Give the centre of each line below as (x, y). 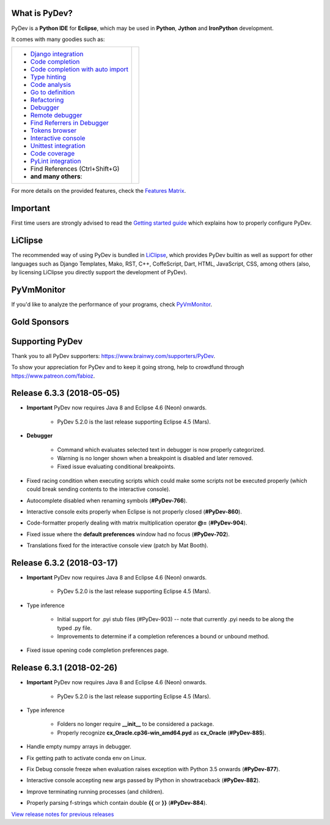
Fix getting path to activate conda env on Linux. (86, 758)
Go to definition (53, 92)
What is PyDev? (42, 13)
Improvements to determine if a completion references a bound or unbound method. (163, 636)
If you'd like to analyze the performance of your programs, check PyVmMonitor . (112, 304)
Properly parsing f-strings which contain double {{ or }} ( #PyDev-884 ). (117, 803)
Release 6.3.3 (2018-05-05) (66, 393)
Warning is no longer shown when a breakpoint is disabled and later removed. (155, 458)
